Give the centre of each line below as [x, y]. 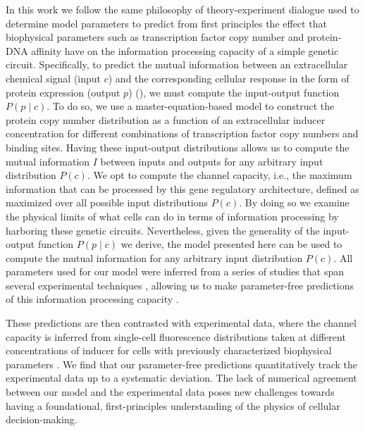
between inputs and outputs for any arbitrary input [212, 161]
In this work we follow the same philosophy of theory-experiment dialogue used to [182, 9]
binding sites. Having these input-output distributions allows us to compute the [178, 147]
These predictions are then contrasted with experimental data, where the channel [181, 323]
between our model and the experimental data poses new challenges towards [170, 392]
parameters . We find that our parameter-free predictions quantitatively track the [182, 364]
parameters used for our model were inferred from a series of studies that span [175, 271]
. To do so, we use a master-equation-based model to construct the [191, 106]
